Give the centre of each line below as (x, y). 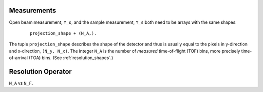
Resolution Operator (40, 71)
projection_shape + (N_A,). (63, 33)
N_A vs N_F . (21, 83)
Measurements (32, 10)
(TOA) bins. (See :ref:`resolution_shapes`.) (71, 58)
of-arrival (18, 58)
